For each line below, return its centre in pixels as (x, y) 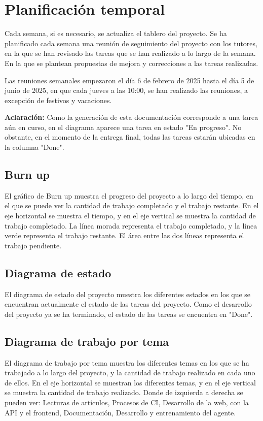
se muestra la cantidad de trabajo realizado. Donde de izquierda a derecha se (124, 392)
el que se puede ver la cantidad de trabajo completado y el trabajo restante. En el (132, 205)
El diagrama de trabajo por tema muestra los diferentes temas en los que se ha (127, 362)
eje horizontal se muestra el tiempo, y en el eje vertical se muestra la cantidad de (130, 216)
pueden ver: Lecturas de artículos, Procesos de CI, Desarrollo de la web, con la (127, 402)
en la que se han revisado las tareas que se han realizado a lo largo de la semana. (130, 53)
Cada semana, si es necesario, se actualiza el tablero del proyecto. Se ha (116, 33)
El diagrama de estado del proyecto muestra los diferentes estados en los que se (128, 294)
